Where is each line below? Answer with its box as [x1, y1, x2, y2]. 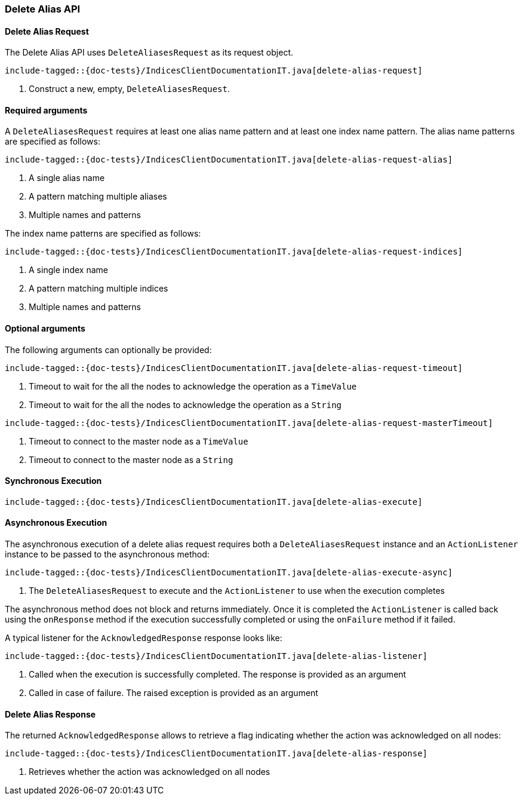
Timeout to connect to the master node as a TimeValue [29, 436, 248, 446]
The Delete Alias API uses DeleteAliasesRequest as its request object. [5, 47, 293, 58]
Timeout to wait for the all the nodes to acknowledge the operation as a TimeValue [29, 381, 357, 391]
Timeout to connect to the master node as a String [29, 454, 233, 465]
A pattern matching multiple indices [29, 283, 168, 294]
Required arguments [5, 105, 88, 115]
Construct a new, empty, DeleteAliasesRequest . [29, 84, 230, 94]
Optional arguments [5, 323, 85, 334]
